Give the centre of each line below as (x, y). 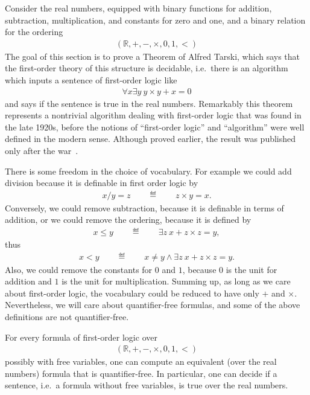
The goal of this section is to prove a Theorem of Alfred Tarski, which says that (153, 56)
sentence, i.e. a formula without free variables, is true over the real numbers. (147, 385)
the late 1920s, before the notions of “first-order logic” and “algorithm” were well (155, 127)
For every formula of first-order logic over (81, 337)
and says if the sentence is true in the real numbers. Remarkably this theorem (149, 103)
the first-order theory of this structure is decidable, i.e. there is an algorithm (147, 68)
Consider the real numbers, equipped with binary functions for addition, (138, 8)
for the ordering (34, 32)
